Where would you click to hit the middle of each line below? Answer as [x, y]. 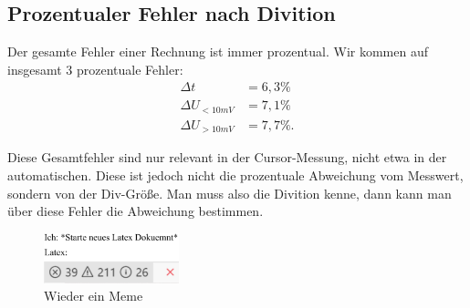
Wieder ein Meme [94, 296]
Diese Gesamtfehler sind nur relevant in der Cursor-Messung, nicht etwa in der [227, 157]
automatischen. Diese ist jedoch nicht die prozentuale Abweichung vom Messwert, [235, 175]
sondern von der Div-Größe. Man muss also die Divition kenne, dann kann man [230, 193]
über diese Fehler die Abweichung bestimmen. [136, 211]
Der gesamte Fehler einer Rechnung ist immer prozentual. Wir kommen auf [218, 51]
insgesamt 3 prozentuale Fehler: [95, 69]
